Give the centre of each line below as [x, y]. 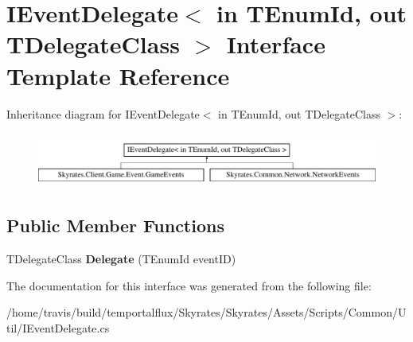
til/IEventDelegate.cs [58, 327]
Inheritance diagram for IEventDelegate [103, 113]
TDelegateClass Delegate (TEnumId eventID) [121, 258]
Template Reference [118, 75]
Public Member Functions [115, 225]
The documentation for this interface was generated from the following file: [189, 285]
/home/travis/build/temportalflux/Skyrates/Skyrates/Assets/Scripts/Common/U [206, 312]
